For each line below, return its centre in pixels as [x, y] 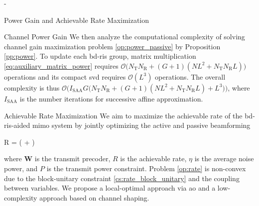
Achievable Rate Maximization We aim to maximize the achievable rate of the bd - [129, 115]
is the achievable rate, [153, 158]
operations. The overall [190, 76]
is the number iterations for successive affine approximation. [111, 98]
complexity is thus [32, 87]
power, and [21, 168]
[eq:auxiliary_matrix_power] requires [61, 65]
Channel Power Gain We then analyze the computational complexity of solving [125, 37]
